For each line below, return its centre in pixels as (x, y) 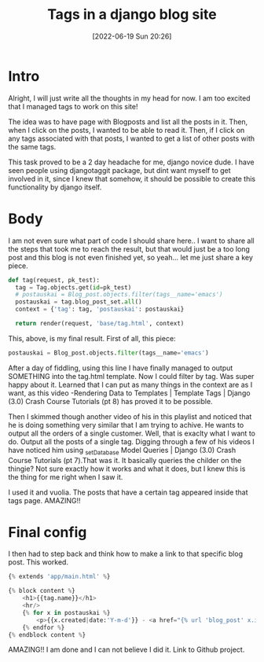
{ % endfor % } (44, 627)
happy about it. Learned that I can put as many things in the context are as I (130, 384)
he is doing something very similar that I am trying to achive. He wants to (126, 425)
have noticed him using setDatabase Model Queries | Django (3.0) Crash (122, 451)
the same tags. (32, 146)
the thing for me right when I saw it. (66, 476)
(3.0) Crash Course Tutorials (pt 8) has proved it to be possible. (111, 401)
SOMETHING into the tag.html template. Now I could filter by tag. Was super (131, 376)
